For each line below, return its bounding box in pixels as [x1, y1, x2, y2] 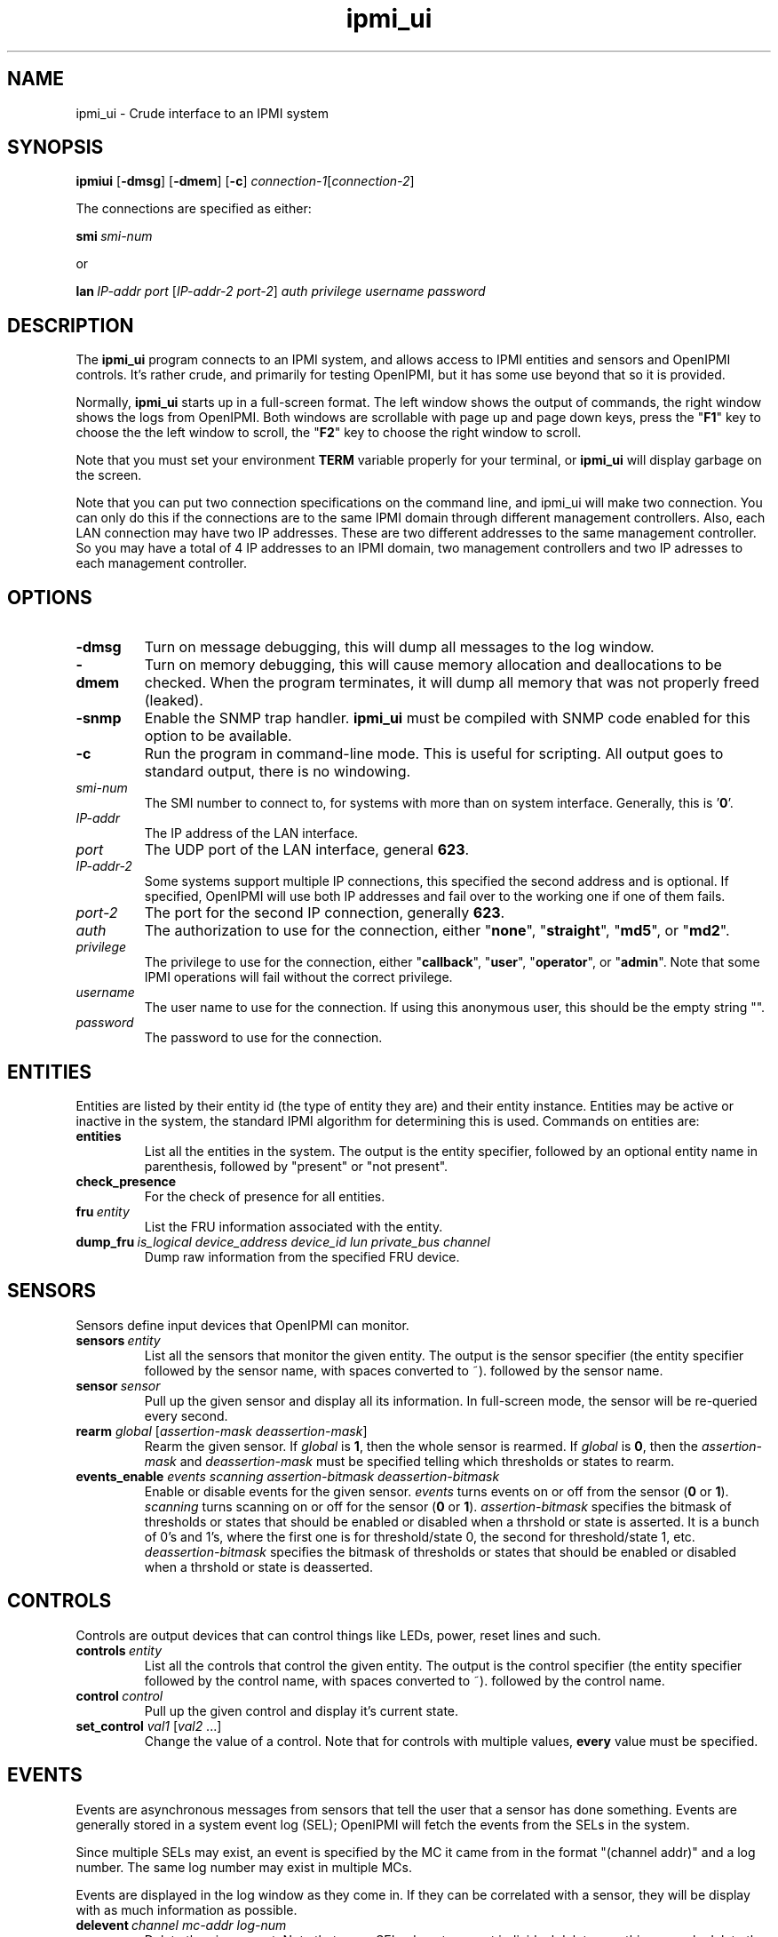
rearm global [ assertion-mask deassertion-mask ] [75, 1423, 368, 1439]
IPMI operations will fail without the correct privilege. [144, 969, 453, 985]
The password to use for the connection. [144, 1030, 383, 1046]
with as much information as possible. [75, 1901, 298, 1917]
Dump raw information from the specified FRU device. [144, 1248, 460, 1264]
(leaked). [144, 691, 203, 710]
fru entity [75, 1203, 130, 1219]
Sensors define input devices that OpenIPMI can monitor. [75, 1317, 409, 1333]
